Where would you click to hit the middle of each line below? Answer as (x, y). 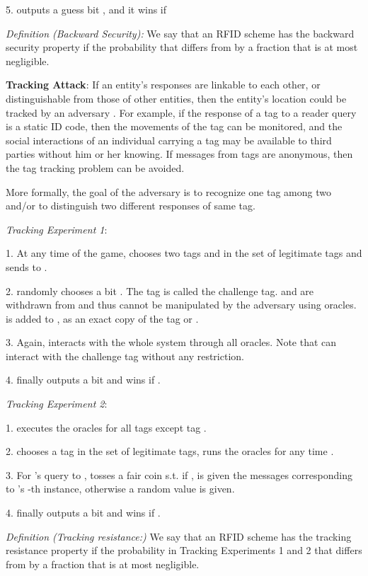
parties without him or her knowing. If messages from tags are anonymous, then (179, 154)
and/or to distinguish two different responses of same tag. (131, 206)
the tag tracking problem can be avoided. (95, 167)
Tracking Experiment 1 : (57, 229)
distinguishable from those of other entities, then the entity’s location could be (176, 98)
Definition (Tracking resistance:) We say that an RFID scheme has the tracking (179, 536)
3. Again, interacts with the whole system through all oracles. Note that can (171, 342)
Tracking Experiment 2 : (57, 404)
